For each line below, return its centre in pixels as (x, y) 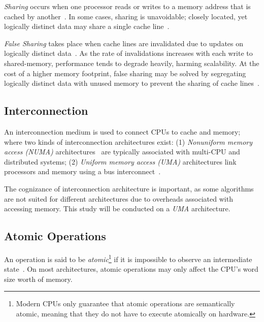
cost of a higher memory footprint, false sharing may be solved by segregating (125, 73)
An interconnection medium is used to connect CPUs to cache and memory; (122, 131)
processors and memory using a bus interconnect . (82, 171)
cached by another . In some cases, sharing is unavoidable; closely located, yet (126, 16)
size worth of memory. (38, 279)
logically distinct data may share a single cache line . (87, 26)
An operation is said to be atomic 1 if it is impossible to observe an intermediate (128, 258)
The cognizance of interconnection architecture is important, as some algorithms (129, 188)
